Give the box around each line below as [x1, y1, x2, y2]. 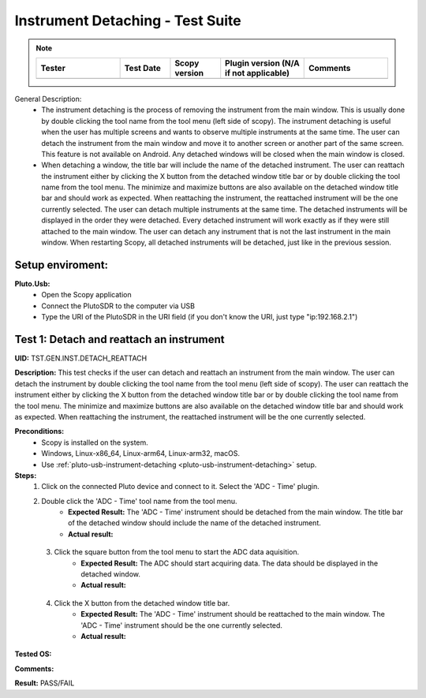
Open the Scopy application [41, 290, 132, 300]
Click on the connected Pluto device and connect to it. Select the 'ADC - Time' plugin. [41, 482, 319, 491]
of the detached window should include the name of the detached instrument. [68, 518, 321, 528]
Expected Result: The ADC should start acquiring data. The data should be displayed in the [80, 558, 379, 568]
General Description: [14, 94, 82, 103]
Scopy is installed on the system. [41, 438, 149, 447]
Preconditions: [14, 427, 65, 436]
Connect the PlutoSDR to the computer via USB [41, 300, 195, 311]
